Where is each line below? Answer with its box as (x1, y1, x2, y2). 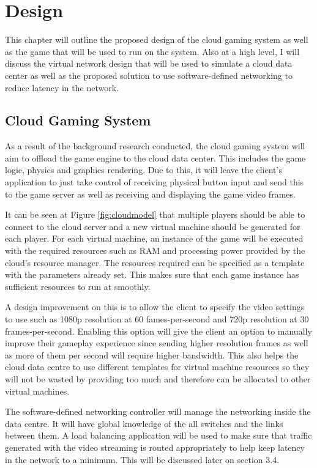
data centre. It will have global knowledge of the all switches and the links (5, 417, 283, 429)
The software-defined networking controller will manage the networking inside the (5, 405, 311, 418)
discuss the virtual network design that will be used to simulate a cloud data (5, 57, 293, 70)
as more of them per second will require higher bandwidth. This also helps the (5, 348, 299, 361)
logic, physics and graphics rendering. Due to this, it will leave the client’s (5, 163, 282, 176)
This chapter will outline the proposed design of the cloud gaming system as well (5, 33, 308, 46)
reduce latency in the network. (5, 81, 119, 94)
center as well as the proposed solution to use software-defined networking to (5, 69, 293, 81)
